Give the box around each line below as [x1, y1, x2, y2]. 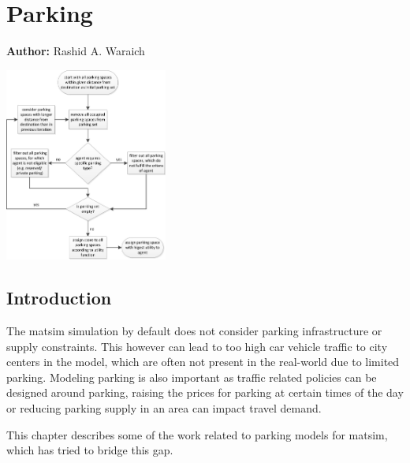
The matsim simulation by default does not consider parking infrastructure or [6, 323, 382, 339]
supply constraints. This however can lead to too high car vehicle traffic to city [6, 338, 388, 354]
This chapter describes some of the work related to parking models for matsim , [6, 426, 388, 442]
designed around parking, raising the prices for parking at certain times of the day [6, 384, 404, 401]
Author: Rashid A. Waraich [6, 43, 145, 59]
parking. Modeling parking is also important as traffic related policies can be [6, 368, 377, 385]
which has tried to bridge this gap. [6, 442, 173, 458]
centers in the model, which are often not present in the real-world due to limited [6, 353, 400, 370]
